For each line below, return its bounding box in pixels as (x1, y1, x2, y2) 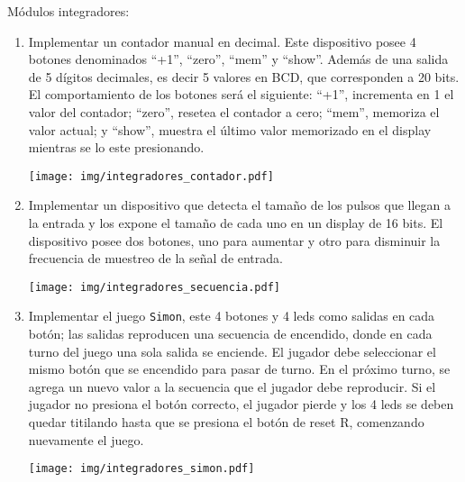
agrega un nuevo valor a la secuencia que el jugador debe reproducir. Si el (28, 377, 436, 396)
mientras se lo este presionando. (28, 138, 205, 157)
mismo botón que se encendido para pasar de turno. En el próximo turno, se (28, 359, 451, 378)
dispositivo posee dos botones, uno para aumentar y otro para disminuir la (28, 231, 441, 250)
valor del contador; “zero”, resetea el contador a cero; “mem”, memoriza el (28, 102, 440, 121)
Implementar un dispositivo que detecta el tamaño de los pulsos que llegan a (28, 196, 451, 214)
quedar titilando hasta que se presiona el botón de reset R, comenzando (28, 413, 424, 432)
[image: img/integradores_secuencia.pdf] (28, 280, 280, 294)
